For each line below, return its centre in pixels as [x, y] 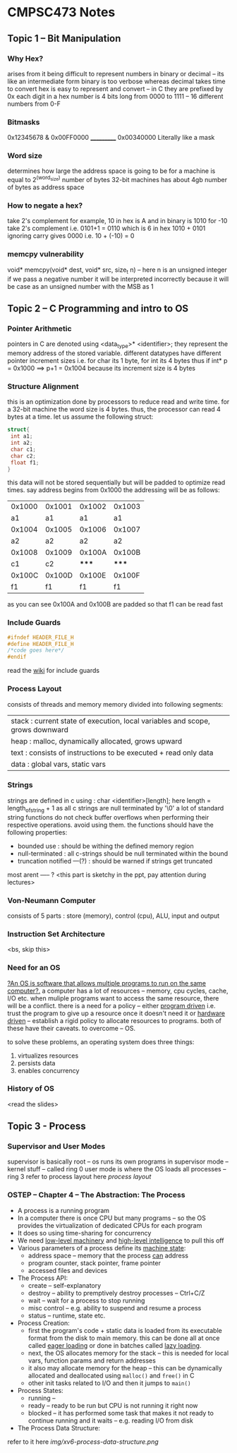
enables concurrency [48, 1070]
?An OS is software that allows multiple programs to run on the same [107, 983]
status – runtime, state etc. [67, 1315]
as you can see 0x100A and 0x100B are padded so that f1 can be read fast [115, 604]
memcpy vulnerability [46, 254]
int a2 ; [22, 443]
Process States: [40, 1390]
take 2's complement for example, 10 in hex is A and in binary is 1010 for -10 [117, 221]
